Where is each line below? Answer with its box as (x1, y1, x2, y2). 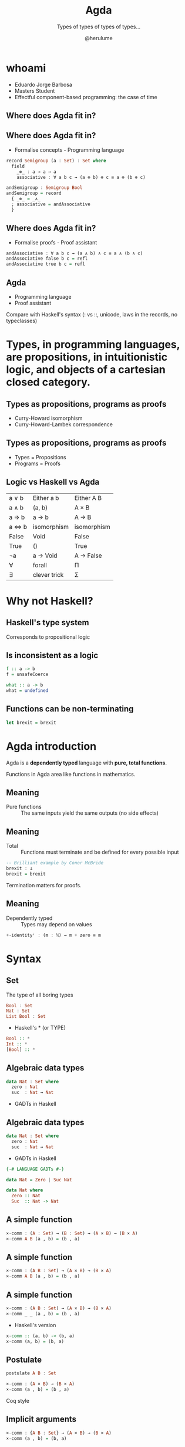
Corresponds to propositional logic (6, 633, 90, 641)
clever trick (32, 570, 64, 579)
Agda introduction (6, 739, 97, 753)
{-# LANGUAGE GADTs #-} (6, 1166, 65, 1172)
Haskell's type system (6, 618, 89, 628)
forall (32, 561, 47, 569)
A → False (74, 551, 102, 560)
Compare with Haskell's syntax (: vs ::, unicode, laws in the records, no (6, 311, 178, 318)
